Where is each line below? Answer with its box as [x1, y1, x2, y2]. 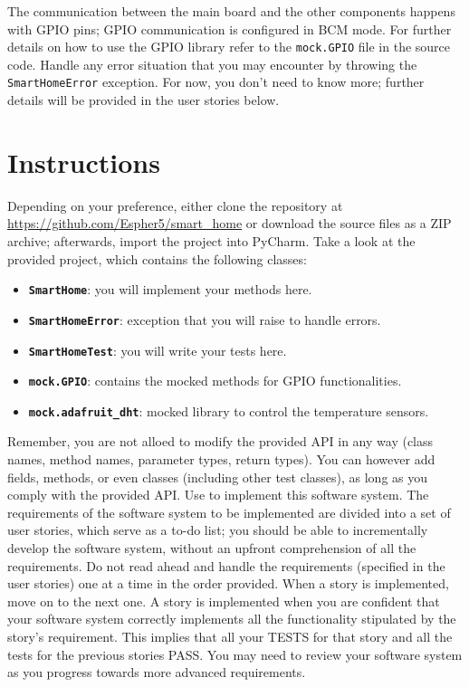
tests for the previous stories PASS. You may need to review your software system [7, 644, 463, 663]
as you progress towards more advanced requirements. [7, 663, 306, 682]
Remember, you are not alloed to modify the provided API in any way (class [7, 432, 434, 451]
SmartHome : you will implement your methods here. [28, 280, 312, 299]
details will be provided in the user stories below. [7, 91, 280, 110]
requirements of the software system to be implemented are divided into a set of [7, 502, 451, 521]
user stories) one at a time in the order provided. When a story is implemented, [7, 574, 449, 593]
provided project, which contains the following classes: [7, 249, 307, 268]
